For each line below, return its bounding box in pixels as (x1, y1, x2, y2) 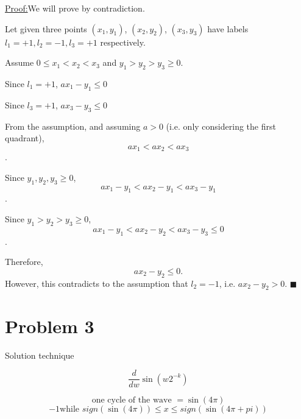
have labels (207, 22, 249, 35)
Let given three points (5, 22, 87, 35)
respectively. (100, 35, 146, 48)
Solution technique (5, 348, 74, 361)
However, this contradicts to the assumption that (5, 276, 188, 289)
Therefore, (5, 255, 43, 268)
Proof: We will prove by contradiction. (5, 2, 145, 14)
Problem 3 (5, 313, 94, 338)
